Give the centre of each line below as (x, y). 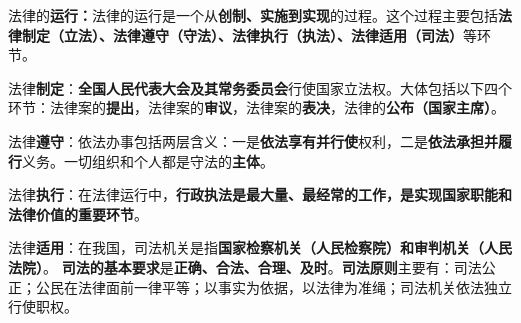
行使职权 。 (43, 306)
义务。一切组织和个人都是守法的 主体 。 (148, 160)
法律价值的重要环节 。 (78, 213)
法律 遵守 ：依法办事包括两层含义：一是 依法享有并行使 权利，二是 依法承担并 (253, 140)
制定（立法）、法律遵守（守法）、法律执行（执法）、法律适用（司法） (242, 34)
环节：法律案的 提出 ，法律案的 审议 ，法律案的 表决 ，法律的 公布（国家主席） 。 (256, 107)
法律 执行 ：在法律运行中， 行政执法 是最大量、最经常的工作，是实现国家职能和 (260, 194)
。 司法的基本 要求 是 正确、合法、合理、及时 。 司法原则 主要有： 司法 (262, 266)
